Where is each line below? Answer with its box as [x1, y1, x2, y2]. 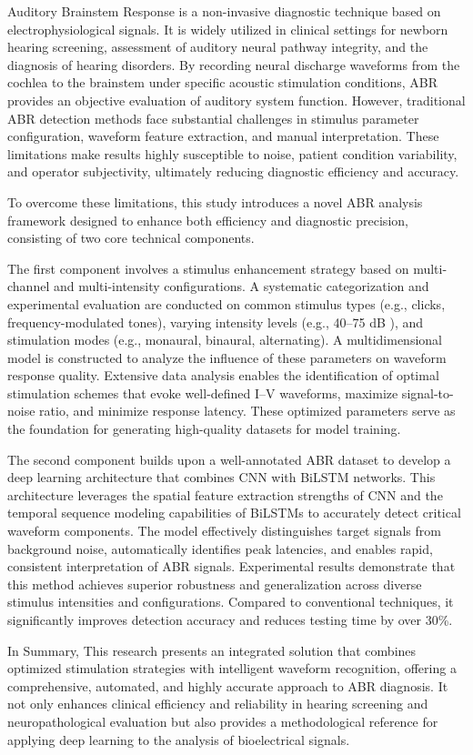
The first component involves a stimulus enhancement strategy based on [7, 258, 409, 277]
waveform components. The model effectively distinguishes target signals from [7, 521, 441, 540]
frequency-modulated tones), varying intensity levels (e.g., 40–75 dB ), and [7, 312, 424, 331]
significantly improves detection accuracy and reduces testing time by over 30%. [7, 610, 453, 629]
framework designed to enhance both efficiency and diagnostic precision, [7, 210, 408, 229]
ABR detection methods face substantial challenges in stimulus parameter [7, 108, 419, 127]
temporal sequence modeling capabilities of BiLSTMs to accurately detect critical [7, 503, 461, 522]
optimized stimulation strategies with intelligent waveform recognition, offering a [7, 659, 457, 678]
